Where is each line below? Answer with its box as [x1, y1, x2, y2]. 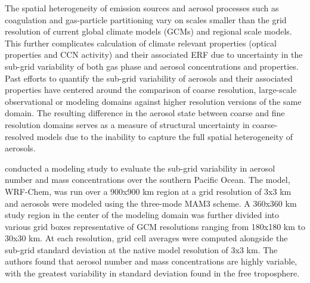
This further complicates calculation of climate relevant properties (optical [5, 36, 277, 49]
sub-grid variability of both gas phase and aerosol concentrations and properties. [5, 60, 299, 72]
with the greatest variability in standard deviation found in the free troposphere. [5, 267, 300, 279]
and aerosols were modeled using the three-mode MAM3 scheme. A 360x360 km [5, 197, 297, 209]
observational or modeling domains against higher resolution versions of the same [5, 95, 302, 107]
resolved [5, 130, 35, 142]
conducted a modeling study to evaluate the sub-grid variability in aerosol [5, 161, 275, 174]
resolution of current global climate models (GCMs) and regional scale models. [5, 25, 292, 38]
